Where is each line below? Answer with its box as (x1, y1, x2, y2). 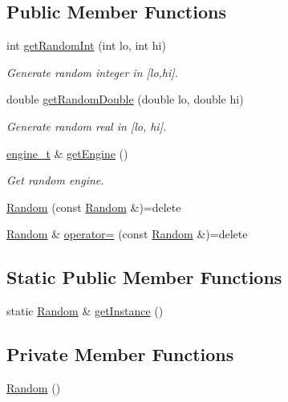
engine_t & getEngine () (6, 144, 128, 161)
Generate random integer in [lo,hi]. (6, 63, 178, 80)
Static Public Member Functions (6, 265, 282, 290)
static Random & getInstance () (6, 303, 164, 319)
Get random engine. (6, 172, 104, 189)
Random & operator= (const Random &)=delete (6, 225, 248, 242)
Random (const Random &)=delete (6, 198, 181, 215)
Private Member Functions (6, 342, 234, 367)
